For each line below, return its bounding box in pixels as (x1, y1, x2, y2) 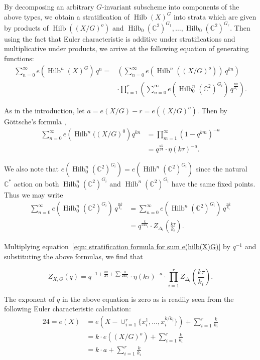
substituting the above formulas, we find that (4, 251, 143, 261)
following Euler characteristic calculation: (4, 303, 131, 314)
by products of (4, 22, 49, 33)
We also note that (4, 163, 59, 174)
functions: (4, 53, 34, 63)
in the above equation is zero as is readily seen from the (62, 293, 234, 304)
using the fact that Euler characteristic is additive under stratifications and (4, 33, 235, 44)
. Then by (197, 105, 227, 115)
